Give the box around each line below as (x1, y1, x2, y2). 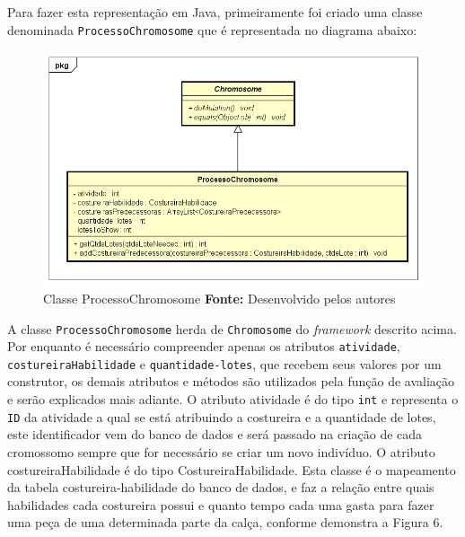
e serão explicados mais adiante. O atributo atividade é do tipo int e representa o (7, 390, 459, 409)
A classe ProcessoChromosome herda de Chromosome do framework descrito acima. (7, 319, 457, 338)
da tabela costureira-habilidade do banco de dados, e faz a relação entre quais (7, 478, 434, 497)
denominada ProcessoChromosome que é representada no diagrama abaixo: (7, 20, 417, 39)
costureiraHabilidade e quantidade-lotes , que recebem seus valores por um (7, 354, 442, 373)
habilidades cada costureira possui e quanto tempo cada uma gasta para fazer (7, 495, 434, 514)
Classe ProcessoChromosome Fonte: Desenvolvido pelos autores (43, 288, 396, 307)
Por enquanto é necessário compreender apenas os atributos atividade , (7, 337, 400, 356)
